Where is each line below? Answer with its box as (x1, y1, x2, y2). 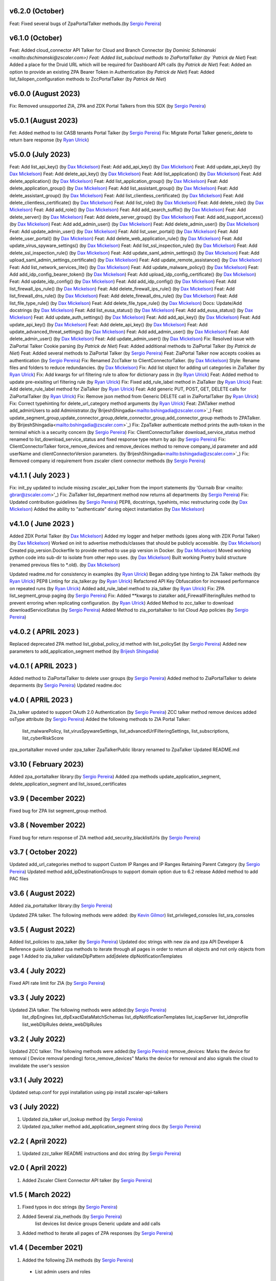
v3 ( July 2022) (9, 1103, 59, 1111)
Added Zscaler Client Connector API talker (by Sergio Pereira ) (22, 1177, 153, 1183)
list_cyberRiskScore (22, 735, 64, 741)
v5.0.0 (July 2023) (9, 150, 71, 159)
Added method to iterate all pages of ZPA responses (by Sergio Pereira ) (22, 1230, 173, 1236)
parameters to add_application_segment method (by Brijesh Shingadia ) (9, 648, 159, 654)
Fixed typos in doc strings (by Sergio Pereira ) (22, 1204, 118, 1210)
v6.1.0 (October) (9, 34, 62, 43)
